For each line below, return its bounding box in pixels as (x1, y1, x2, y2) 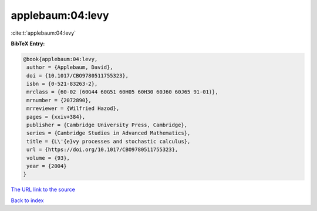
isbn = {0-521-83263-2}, (26, 81, 98, 88)
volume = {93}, (26, 155, 70, 161)
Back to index (11, 197, 44, 204)
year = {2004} (26, 163, 67, 169)
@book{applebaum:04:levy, (23, 56, 98, 62)
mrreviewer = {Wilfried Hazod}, (26, 105, 120, 112)
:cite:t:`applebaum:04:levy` (11, 29, 76, 36)
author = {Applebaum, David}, (26, 64, 114, 71)
